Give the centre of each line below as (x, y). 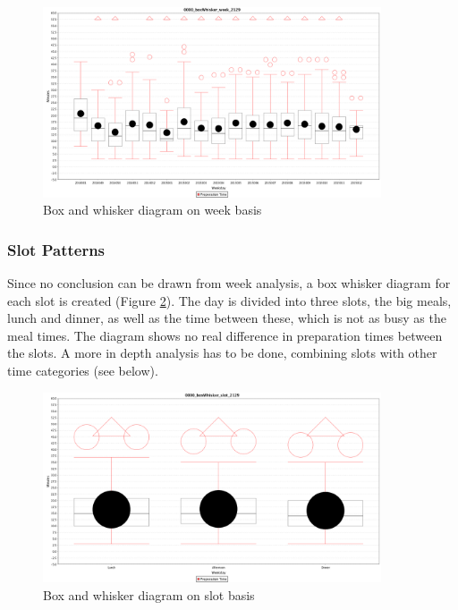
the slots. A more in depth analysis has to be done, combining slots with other (222, 353)
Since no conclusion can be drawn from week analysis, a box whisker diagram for (229, 282)
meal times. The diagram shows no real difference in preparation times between (225, 335)
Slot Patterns (56, 249)
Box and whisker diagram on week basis (153, 210)
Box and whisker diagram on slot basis (149, 594)
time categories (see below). (83, 370)
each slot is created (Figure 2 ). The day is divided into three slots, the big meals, (229, 300)
